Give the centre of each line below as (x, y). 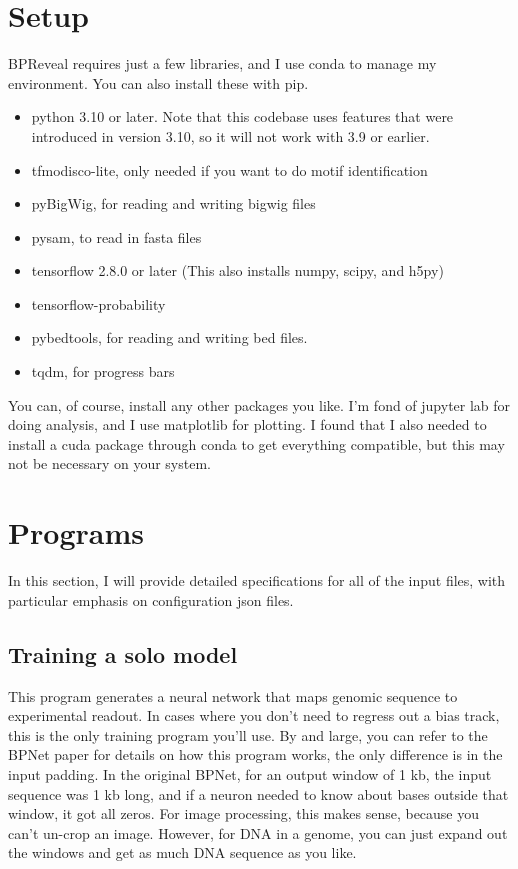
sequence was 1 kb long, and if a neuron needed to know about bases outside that (258, 793)
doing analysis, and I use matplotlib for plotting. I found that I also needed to (247, 424)
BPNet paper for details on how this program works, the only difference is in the (255, 754)
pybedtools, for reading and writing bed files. (169, 337)
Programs (76, 532)
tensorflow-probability (98, 303)
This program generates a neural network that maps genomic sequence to (233, 695)
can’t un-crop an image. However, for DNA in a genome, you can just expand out (258, 832)
